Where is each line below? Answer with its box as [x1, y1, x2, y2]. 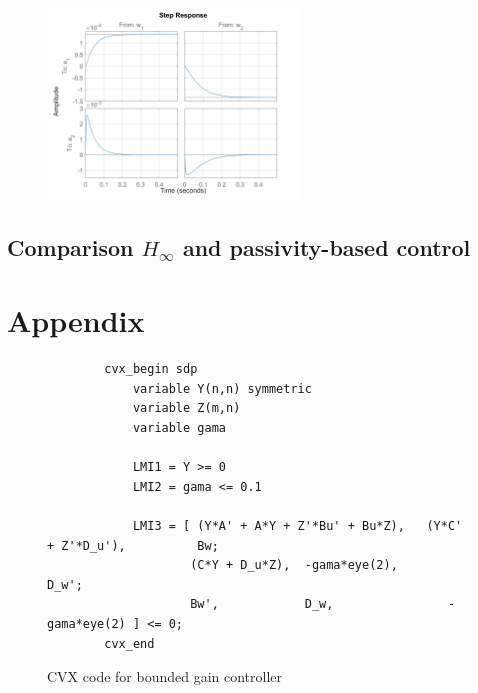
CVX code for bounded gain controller [47, 666, 283, 687]
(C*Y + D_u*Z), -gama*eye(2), [190, 558, 398, 573]
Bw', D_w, [190, 597, 334, 612]
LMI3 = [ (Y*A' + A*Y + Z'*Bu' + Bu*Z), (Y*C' [132, 519, 463, 534]
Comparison [7, 231, 134, 262]
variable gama [132, 421, 226, 436]
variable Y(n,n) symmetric [132, 381, 312, 396]
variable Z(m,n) [132, 401, 241, 416]
